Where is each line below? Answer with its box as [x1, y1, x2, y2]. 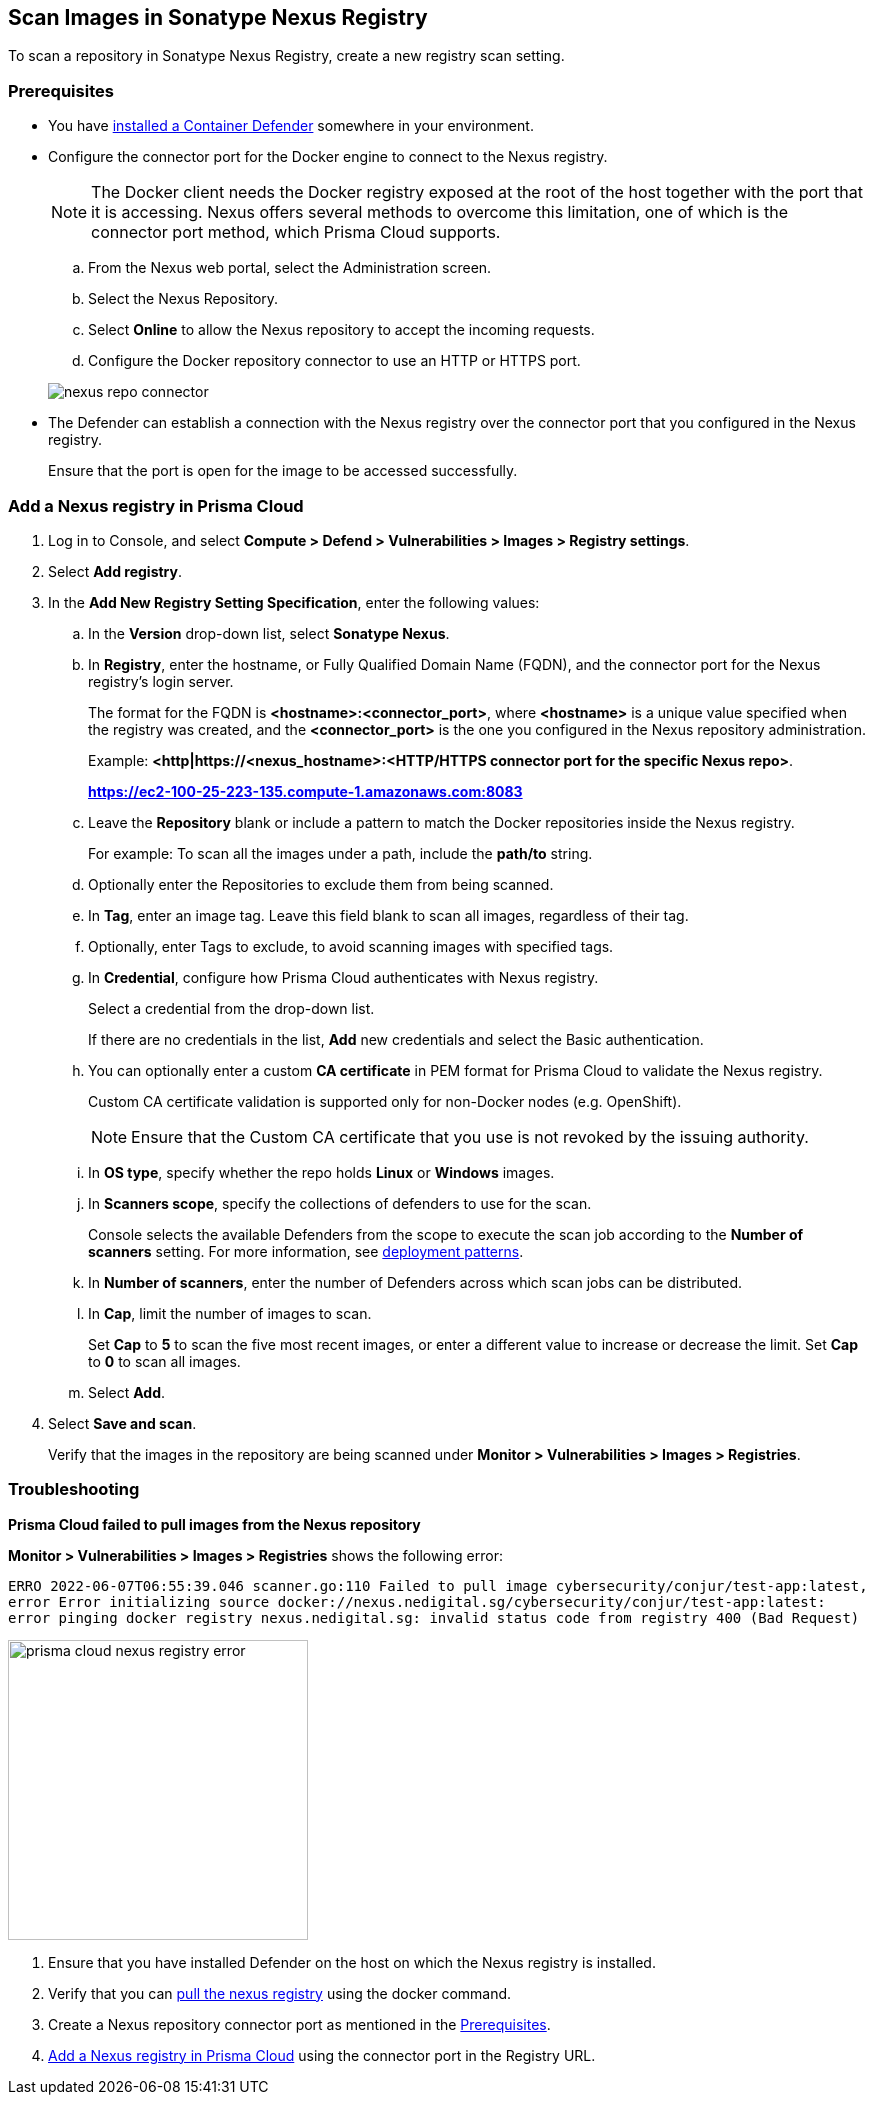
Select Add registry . [48, 562, 183, 580]
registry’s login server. [88, 672, 234, 690]
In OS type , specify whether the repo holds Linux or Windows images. [88, 1163, 555, 1181]
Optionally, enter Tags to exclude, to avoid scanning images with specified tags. [88, 937, 614, 955]
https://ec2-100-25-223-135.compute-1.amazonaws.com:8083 [88, 782, 523, 800]
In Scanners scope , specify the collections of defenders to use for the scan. [88, 1194, 592, 1212]
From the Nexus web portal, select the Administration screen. [88, 259, 492, 277]
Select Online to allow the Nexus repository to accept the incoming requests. [88, 321, 595, 339]
